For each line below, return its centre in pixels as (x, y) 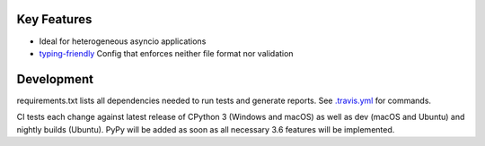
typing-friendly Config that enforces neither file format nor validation (166, 53)
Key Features (54, 19)
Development (55, 79)
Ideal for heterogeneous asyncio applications (123, 41)
